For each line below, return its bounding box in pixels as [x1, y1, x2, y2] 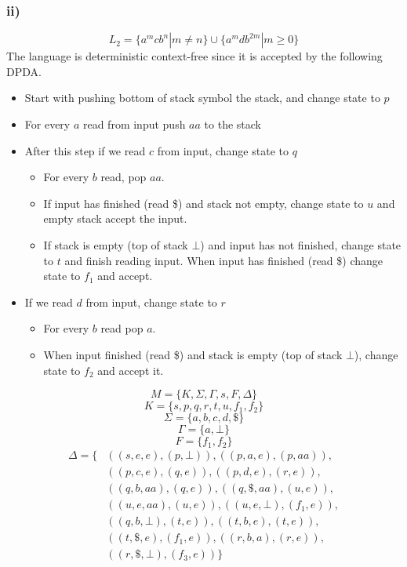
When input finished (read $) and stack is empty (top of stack [43, 346, 343, 362]
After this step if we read [24, 142, 146, 158]
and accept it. [97, 362, 164, 378]
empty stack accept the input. [43, 210, 187, 227]
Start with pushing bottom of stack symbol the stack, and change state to [24, 89, 380, 106]
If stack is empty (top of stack [43, 236, 188, 253]
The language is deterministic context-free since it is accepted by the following [6, 48, 383, 64]
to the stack [204, 116, 261, 132]
